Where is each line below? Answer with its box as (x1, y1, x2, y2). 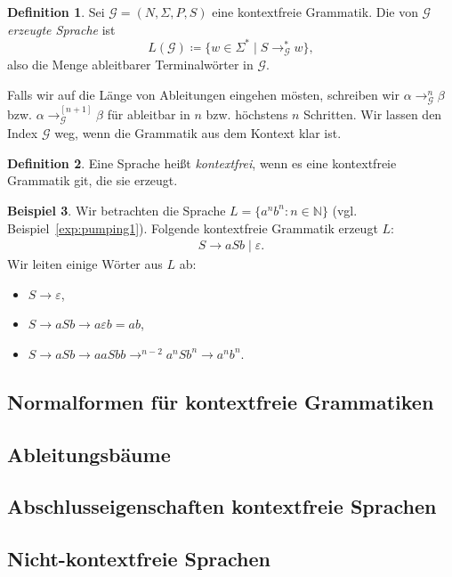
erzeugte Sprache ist (7, 20, 116, 38)
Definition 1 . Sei (7, 3, 105, 20)
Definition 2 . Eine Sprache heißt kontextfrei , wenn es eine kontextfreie (7, 153, 397, 172)
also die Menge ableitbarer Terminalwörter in (7, 55, 254, 74)
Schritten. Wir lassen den (303, 104, 442, 123)
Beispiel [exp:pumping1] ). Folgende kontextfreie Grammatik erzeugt (7, 218, 378, 237)
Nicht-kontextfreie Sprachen (7, 545, 271, 573)
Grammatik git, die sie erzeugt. (7, 171, 178, 190)
